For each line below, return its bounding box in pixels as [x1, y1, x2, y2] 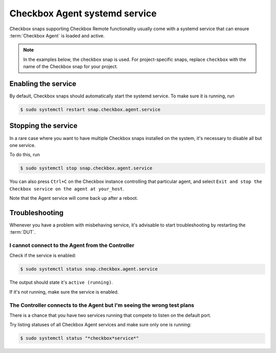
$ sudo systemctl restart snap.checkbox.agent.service [20, 107, 160, 112]
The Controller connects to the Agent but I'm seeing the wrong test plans [9, 301, 194, 308]
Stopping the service [9, 121, 78, 130]
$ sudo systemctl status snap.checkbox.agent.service [20, 266, 158, 272]
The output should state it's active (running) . [9, 279, 113, 285]
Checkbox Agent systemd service [9, 8, 157, 19]
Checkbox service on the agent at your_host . [9, 185, 125, 192]
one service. [9, 142, 36, 148]
